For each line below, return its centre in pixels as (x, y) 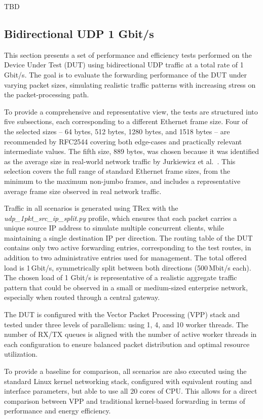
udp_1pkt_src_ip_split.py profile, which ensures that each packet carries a (121, 218)
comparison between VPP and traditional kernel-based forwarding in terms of (125, 401)
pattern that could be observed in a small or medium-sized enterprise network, (126, 287)
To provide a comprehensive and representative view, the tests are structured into (131, 111)
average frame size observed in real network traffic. (83, 191)
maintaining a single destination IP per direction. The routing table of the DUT (128, 237)
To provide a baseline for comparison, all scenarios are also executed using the (125, 371)
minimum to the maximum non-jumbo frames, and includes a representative (122, 181)
